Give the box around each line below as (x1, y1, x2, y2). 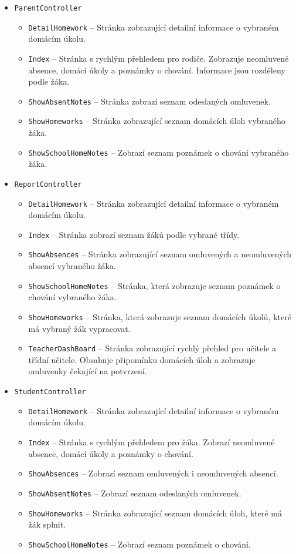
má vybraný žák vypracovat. (28, 322, 131, 334)
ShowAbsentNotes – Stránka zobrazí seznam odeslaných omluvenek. (28, 95, 271, 107)
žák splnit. (28, 518, 66, 531)
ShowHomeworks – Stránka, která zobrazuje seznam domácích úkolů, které (28, 310, 291, 323)
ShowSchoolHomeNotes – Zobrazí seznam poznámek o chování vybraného (28, 146, 289, 158)
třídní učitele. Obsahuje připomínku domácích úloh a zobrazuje (28, 353, 256, 365)
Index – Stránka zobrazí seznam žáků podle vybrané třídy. (28, 228, 240, 240)
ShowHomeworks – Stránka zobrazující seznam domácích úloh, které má (28, 506, 282, 519)
